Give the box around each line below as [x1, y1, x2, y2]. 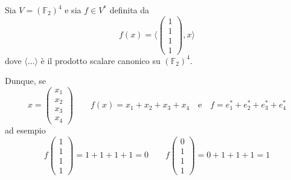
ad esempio [5, 123, 46, 136]
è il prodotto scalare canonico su [40, 54, 161, 66]
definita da [109, 4, 150, 16]
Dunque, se [5, 74, 46, 87]
